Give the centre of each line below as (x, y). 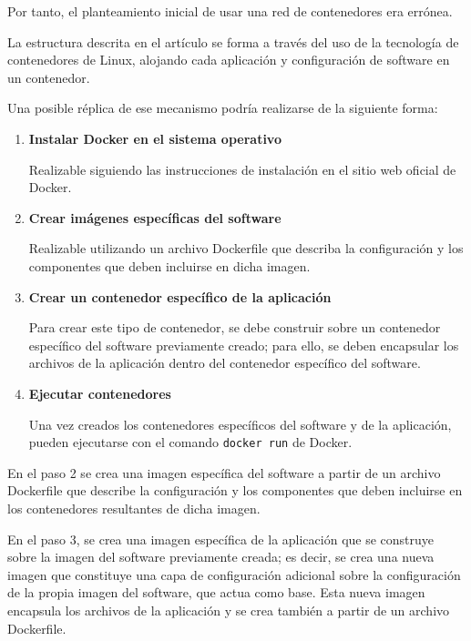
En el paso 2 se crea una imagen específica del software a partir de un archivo (224, 472)
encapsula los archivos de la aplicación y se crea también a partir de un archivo (229, 610)
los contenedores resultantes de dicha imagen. (134, 508)
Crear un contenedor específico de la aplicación (180, 296)
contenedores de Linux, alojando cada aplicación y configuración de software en (229, 60)
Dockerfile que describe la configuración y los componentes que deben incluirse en (235, 490)
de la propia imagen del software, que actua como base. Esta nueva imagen (216, 592)
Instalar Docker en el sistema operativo (155, 138)
